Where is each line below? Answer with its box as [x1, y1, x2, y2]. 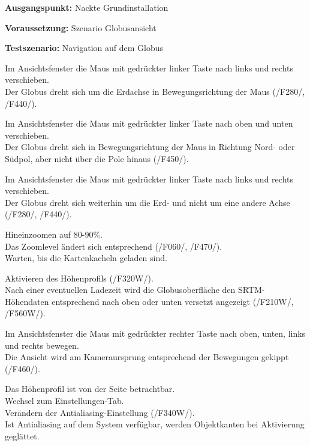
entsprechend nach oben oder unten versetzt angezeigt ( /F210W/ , [52, 295, 294, 307]
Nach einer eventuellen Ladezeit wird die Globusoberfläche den [5, 283, 236, 296]
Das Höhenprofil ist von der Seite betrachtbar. [5, 382, 175, 395]
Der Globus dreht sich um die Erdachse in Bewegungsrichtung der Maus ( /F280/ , [5, 85, 305, 97]
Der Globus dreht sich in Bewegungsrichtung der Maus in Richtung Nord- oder [5, 140, 295, 153]
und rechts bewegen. [5, 339, 79, 351]
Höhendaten [5, 295, 49, 307]
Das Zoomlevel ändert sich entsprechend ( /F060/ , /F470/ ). [5, 240, 222, 252]
